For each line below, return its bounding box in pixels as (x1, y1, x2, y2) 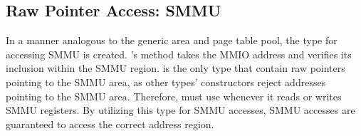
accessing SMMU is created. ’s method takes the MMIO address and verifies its (6, 46, 352, 61)
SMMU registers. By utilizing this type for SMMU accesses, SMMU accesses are (6, 103, 355, 117)
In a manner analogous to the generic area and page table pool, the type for (6, 33, 338, 48)
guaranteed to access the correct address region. (6, 116, 214, 131)
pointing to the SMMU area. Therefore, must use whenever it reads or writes (6, 88, 342, 103)
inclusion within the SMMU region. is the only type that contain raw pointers (6, 61, 345, 75)
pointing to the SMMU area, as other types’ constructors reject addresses (6, 74, 326, 89)
